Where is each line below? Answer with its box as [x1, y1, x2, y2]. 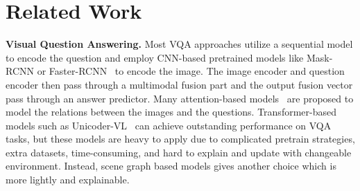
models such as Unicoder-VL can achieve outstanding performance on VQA [6, 118, 332, 132]
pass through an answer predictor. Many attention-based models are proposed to [6, 91, 354, 105]
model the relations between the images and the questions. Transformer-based [6, 104, 336, 119]
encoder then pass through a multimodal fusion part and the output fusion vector [6, 77, 353, 91]
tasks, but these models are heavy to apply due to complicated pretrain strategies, [6, 131, 355, 146]
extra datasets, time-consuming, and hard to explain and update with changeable [6, 145, 352, 159]
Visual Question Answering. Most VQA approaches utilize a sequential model [6, 37, 353, 51]
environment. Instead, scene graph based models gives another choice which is [6, 158, 336, 173]
